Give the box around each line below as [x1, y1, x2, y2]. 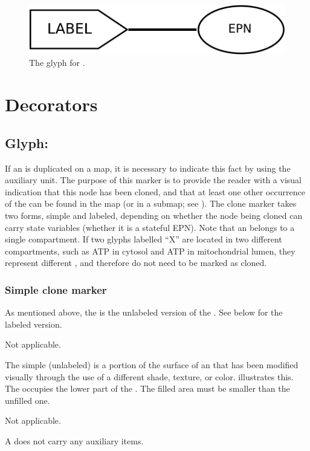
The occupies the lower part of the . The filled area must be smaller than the [5, 382, 290, 395]
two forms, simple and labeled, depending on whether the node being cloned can [5, 209, 303, 221]
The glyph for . [29, 56, 85, 69]
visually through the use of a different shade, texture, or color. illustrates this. [5, 370, 294, 383]
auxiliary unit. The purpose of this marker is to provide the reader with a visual [5, 174, 302, 186]
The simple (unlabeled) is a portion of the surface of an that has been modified [5, 358, 299, 371]
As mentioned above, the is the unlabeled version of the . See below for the [5, 306, 283, 319]
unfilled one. [5, 394, 50, 406]
